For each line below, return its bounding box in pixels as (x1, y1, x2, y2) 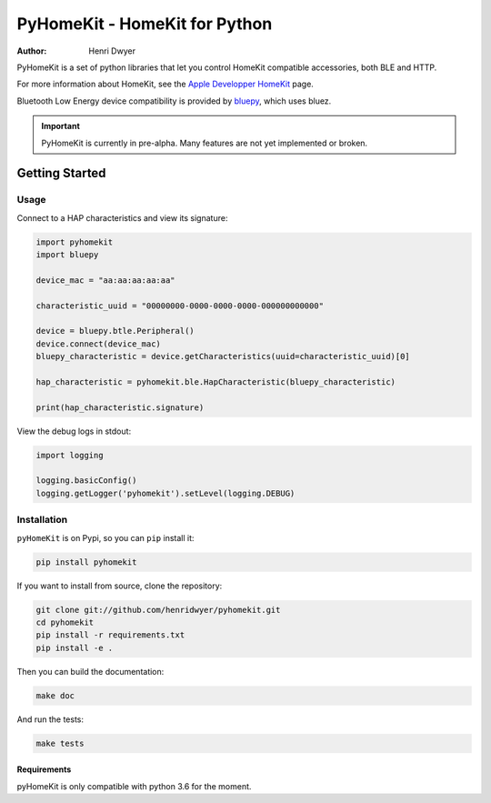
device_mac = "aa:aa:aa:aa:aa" (35, 275, 176, 286)
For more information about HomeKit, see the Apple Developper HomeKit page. (16, 78, 314, 90)
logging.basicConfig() (35, 476, 137, 486)
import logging (35, 450, 104, 460)
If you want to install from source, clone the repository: (16, 580, 223, 591)
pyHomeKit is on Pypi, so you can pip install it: (16, 532, 195, 543)
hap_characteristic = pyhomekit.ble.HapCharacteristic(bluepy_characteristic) (35, 376, 396, 386)
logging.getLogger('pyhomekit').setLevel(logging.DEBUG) (35, 487, 296, 498)
